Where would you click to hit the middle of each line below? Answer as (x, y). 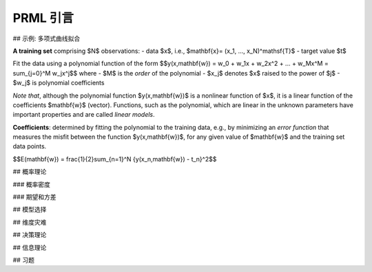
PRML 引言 (43, 18)
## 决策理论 (30, 235)
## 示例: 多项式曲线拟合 (46, 38)
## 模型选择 (30, 209)
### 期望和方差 (34, 197)
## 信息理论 (30, 247)
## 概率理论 (30, 172)
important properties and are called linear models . (84, 115)
